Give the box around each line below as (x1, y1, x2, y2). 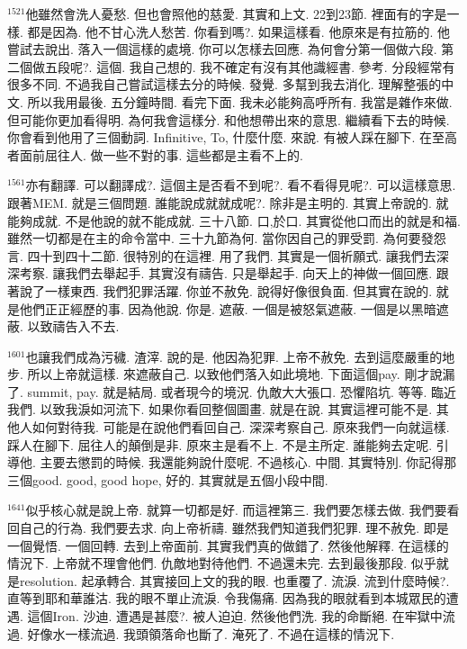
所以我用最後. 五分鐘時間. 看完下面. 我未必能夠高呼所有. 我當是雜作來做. (27, 92, 453, 111)
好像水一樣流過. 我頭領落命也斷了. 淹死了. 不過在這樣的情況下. (27, 624, 395, 643)
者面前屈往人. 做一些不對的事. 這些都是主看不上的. (7, 145, 303, 164)
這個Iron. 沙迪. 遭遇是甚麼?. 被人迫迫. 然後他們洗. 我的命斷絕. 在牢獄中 (27, 607, 443, 625)
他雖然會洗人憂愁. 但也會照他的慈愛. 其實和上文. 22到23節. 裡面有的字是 (25, 5, 447, 23)
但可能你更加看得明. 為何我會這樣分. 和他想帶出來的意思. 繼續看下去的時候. (7, 110, 450, 129)
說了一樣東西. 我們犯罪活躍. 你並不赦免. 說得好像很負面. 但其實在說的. (19, 281, 433, 300)
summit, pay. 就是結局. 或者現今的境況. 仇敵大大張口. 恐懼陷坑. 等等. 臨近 (27, 382, 457, 401)
